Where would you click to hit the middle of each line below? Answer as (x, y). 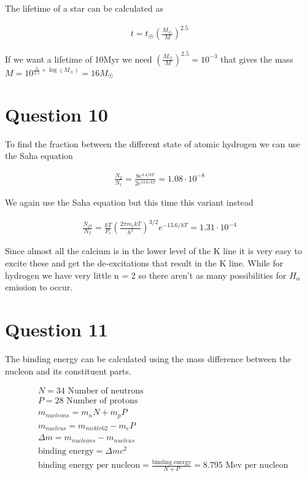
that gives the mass (257, 59)
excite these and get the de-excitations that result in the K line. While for (144, 263)
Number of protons (102, 401)
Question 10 (56, 114)
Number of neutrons (106, 391)
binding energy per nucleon (89, 466)
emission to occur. (39, 287)
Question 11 (56, 329)
